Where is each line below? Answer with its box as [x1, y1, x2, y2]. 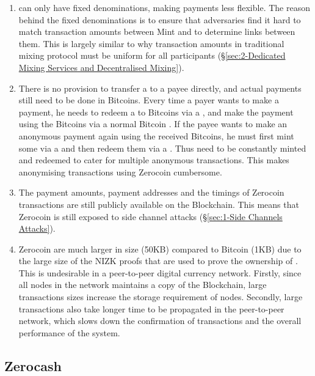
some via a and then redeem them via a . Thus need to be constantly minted [18, 141, 306, 154]
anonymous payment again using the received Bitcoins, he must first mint [18, 129, 294, 142]
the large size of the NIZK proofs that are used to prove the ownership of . [18, 254, 298, 267]
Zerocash [4, 356, 62, 375]
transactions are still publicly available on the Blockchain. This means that [18, 197, 299, 210]
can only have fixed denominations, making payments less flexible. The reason [18, 1, 310, 13]
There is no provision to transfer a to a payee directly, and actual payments [18, 81, 302, 94]
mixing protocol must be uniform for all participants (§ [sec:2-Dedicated [18, 49, 286, 62]
